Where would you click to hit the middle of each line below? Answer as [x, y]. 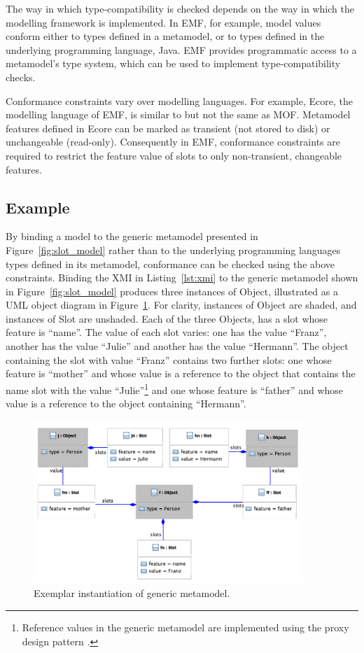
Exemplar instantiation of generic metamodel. [132, 593]
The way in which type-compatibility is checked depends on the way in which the [180, 8]
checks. [21, 77]
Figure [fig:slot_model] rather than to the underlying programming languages [173, 250]
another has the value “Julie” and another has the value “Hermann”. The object [177, 346]
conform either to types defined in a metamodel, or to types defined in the [165, 36]
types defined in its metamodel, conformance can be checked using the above [170, 264]
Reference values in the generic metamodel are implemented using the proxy [185, 627]
